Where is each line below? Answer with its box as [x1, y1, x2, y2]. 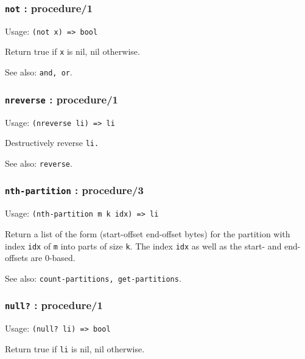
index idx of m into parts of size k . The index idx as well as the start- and [5, 239, 282, 252]
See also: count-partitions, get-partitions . [5, 271, 181, 284]
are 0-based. [30, 251, 75, 264]
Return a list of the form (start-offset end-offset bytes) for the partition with [5, 227, 290, 240]
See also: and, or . [5, 66, 72, 78]
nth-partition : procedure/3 [5, 183, 144, 198]
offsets [5, 251, 28, 264]
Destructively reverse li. [5, 136, 99, 149]
